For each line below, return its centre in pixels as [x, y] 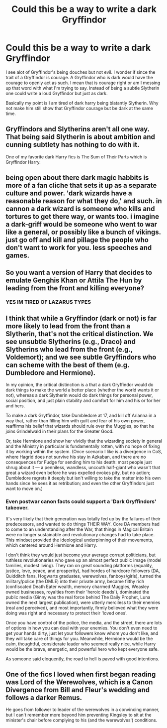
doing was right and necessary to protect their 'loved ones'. [67, 613]
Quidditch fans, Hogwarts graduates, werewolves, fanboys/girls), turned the [83, 576]
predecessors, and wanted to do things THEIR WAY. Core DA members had [83, 524]
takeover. [17, 508]
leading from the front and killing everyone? [75, 288]
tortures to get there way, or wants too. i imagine [83, 217]
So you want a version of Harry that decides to [79, 272]
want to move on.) [24, 488]
